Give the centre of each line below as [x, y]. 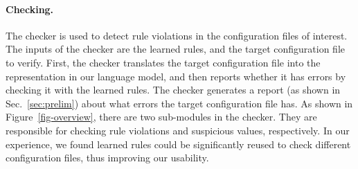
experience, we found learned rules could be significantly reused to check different [178, 144]
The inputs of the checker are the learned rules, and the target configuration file [175, 49]
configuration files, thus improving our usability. [107, 158]
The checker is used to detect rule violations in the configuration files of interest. [177, 35]
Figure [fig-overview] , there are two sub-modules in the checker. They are [161, 117]
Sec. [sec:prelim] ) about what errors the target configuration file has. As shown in [179, 103]
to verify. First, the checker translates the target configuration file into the [163, 62]
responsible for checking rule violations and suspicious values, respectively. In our [178, 130]
